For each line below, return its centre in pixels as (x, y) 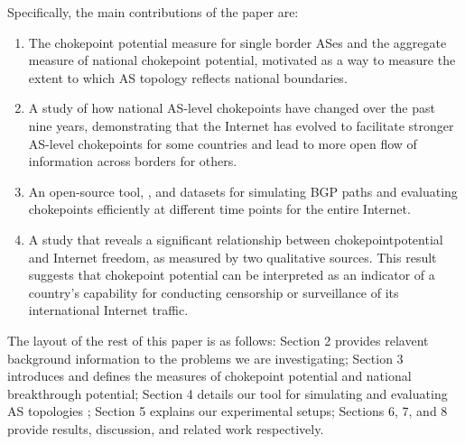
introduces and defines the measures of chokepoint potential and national (209, 376)
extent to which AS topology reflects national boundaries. (188, 77)
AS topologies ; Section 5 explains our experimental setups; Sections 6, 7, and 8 (228, 411)
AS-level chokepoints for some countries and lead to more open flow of (223, 143)
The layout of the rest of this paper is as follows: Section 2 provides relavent (218, 340)
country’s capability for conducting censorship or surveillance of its (214, 292)
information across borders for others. (133, 161)
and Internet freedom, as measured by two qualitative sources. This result (232, 257)
